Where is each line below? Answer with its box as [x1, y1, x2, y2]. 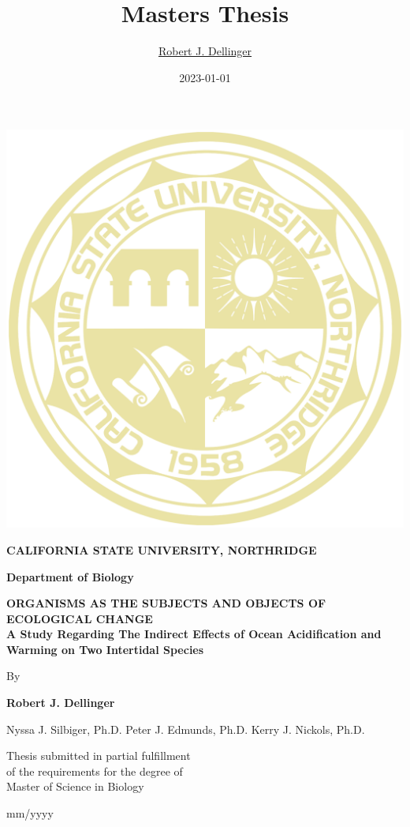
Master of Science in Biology [6, 778, 144, 795]
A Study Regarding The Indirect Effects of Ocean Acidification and [6, 626, 382, 642]
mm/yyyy [6, 805, 54, 821]
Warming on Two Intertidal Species [6, 641, 204, 657]
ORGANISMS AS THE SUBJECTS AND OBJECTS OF [6, 595, 326, 611]
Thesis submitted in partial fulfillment [6, 747, 191, 764]
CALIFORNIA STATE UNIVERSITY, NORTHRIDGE [6, 541, 317, 558]
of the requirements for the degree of [6, 762, 183, 779]
